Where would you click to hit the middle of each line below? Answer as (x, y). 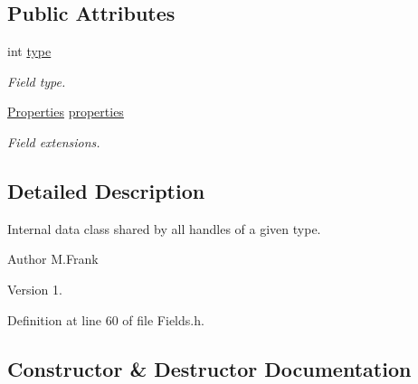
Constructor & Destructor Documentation (209, 368)
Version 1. (35, 289)
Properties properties (66, 112)
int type (29, 51)
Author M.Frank (53, 259)
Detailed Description (106, 190)
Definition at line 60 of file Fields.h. (106, 319)
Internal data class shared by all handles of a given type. (164, 228)
